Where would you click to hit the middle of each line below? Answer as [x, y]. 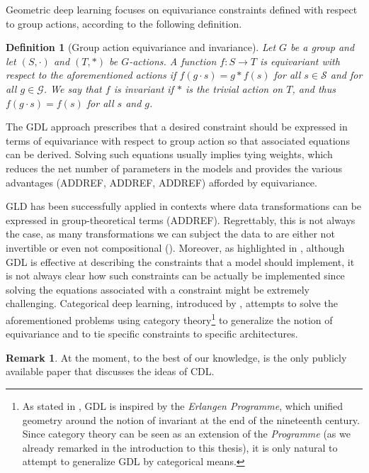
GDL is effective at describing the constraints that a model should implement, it [180, 261]
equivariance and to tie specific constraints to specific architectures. [152, 334]
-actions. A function [173, 61]
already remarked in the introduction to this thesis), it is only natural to [180, 447]
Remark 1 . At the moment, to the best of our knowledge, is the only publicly [176, 357]
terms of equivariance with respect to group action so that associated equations [178, 140]
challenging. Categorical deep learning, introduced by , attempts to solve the [172, 303]
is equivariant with [300, 61]
